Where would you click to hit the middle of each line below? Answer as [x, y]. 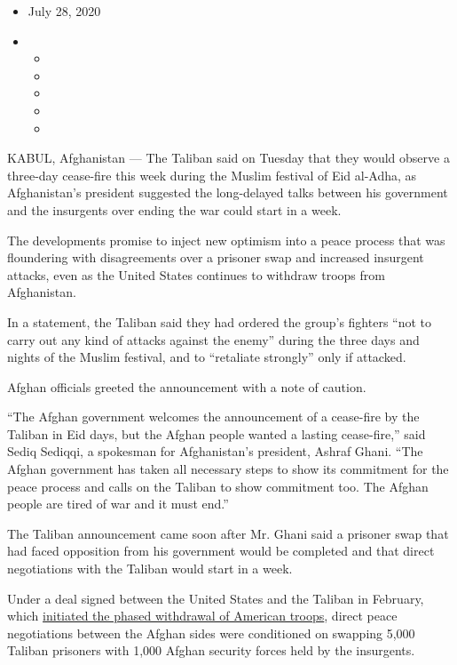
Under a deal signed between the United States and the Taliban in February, [216, 598]
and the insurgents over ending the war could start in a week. [174, 209]
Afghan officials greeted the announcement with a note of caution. [187, 386]
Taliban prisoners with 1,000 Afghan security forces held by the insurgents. [211, 650]
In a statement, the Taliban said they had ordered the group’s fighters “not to [220, 321]
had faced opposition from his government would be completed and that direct [221, 551]
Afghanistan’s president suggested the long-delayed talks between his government [228, 192]
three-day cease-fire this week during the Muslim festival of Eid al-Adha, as [212, 175]
